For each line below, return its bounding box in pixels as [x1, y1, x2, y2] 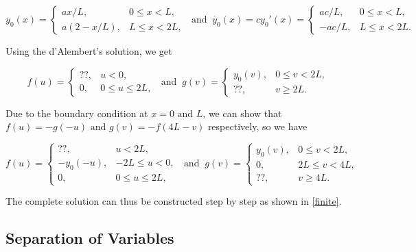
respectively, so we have [207, 119, 308, 134]
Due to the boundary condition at [5, 105, 148, 120]
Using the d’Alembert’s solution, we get [5, 44, 172, 58]
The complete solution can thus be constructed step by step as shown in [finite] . [5, 194, 342, 208]
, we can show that [203, 105, 282, 120]
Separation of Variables [5, 227, 174, 249]
